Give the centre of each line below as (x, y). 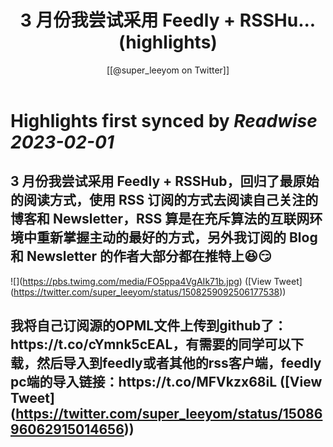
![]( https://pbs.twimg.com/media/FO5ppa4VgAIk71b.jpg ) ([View (141, 281)
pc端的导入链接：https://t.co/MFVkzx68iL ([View (166, 382)
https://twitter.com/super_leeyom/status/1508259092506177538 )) (150, 292)
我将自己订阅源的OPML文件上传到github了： (149, 326)
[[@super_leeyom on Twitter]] (168, 70)
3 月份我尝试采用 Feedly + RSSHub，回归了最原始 (165, 181)
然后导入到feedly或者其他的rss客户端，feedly (179, 363)
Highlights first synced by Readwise (164, 120)
